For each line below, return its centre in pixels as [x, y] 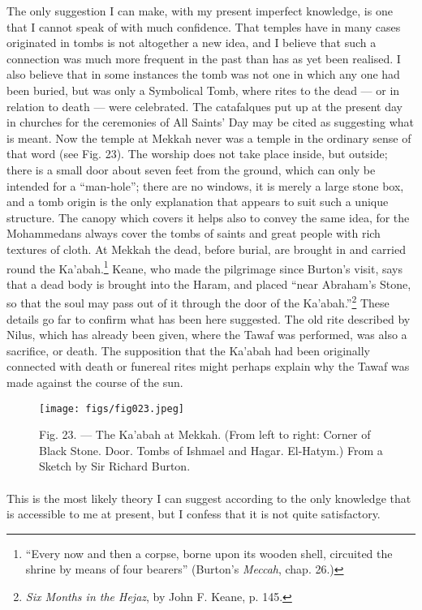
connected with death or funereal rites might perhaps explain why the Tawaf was [208, 366]
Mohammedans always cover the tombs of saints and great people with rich [194, 233]
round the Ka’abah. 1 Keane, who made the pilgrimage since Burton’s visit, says [205, 267]
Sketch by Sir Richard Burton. [115, 466]
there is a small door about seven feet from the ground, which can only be [191, 169]
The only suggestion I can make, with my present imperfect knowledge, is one [200, 11]
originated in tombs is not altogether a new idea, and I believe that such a [192, 43]
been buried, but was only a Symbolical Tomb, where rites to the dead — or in [203, 90]
